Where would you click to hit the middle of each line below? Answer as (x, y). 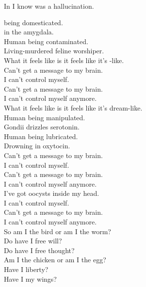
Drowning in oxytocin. (37, 146)
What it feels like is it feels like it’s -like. (64, 60)
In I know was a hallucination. (49, 6)
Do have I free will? (33, 241)
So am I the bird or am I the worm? (57, 231)
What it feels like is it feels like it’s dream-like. (73, 107)
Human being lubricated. (41, 136)
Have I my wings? (30, 279)
